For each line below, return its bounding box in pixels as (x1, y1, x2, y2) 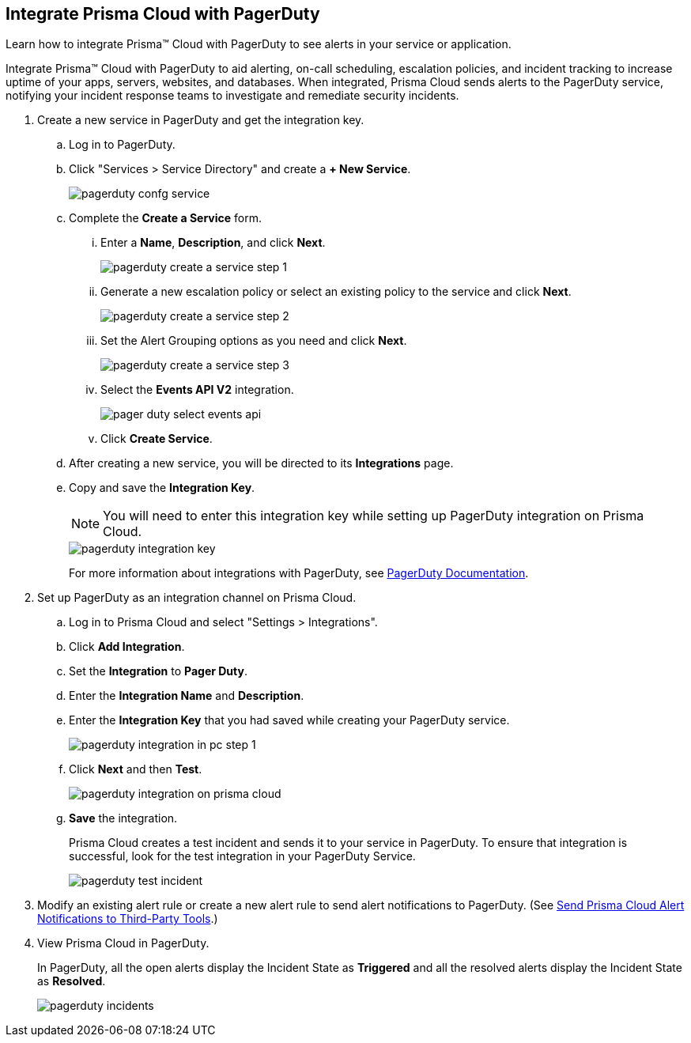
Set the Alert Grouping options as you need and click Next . (100, 334, 407, 348)
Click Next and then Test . (69, 762, 202, 777)
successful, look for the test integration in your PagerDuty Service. (69, 849, 416, 863)
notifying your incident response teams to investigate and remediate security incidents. (6, 89, 459, 103)
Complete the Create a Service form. (69, 211, 262, 225)
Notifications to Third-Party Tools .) (37, 912, 218, 926)
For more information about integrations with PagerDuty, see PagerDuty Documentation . (69, 566, 529, 580)
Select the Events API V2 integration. (100, 383, 294, 397)
